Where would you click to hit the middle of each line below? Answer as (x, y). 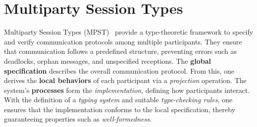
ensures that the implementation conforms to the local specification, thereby (120, 109)
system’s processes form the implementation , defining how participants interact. (127, 90)
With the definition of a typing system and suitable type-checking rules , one (118, 100)
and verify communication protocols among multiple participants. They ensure (123, 41)
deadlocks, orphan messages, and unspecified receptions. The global (108, 61)
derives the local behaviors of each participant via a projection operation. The (125, 80)
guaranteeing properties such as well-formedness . (78, 119)
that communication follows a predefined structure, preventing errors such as (121, 51)
